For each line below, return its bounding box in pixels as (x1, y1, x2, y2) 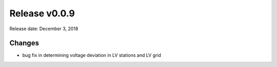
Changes (9, 39, 39, 48)
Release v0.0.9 (9, 8, 75, 19)
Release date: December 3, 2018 (9, 26, 78, 32)
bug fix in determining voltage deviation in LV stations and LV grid (22, 52, 162, 58)
